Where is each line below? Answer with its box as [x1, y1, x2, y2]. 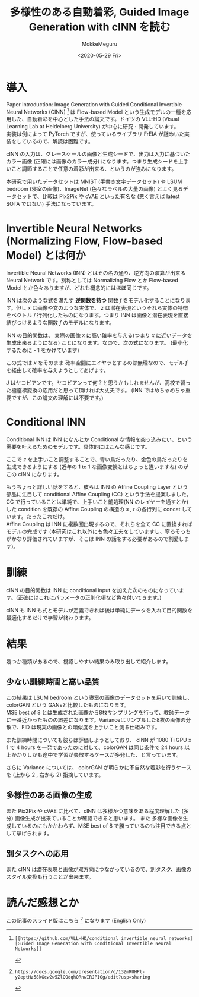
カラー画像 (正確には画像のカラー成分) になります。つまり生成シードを [6, 158, 179, 165]
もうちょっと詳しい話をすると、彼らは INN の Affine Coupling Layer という [6, 483, 188, 490]
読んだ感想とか [6, 896, 79, 910]
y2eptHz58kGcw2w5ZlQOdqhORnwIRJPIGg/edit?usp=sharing [14, 974, 150, 980]
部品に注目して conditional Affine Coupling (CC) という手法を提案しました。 [6, 491, 192, 498]
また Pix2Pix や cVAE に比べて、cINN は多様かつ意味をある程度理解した [6, 807, 181, 814]
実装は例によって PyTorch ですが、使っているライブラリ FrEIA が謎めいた [6, 130, 185, 137]
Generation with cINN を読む [28, 20, 171, 34]
